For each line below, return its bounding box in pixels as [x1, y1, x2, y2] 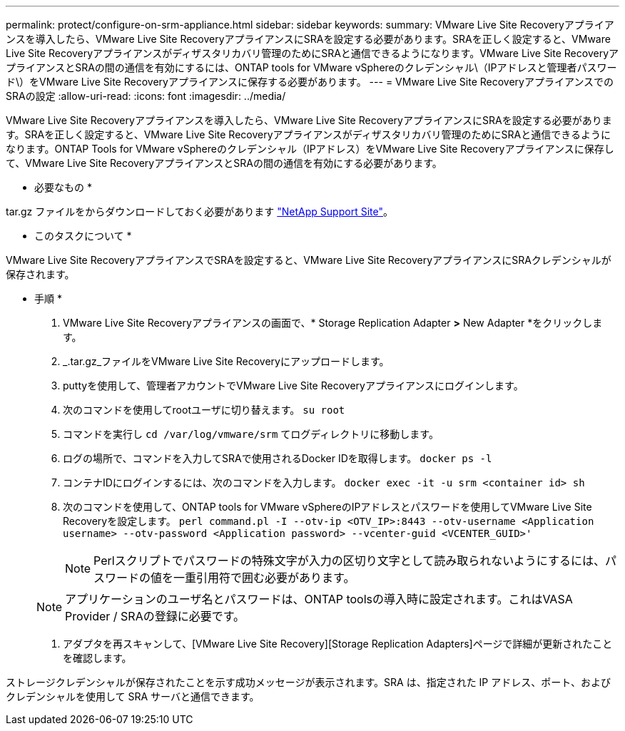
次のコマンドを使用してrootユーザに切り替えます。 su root [63, 404, 345, 416]
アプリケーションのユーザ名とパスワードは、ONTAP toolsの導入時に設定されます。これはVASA [65, 592, 573, 606]
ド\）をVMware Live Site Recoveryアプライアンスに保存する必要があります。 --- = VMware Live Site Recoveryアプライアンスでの [6, 76, 614, 88]
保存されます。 [6, 268, 75, 280]
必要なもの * [34, 181, 92, 193]
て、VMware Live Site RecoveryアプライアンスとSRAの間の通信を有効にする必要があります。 [6, 157, 442, 169]
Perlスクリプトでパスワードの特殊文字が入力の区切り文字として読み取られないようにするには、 [93, 553, 606, 568]
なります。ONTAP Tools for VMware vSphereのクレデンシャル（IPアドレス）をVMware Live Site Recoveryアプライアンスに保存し [6, 143, 614, 155]
